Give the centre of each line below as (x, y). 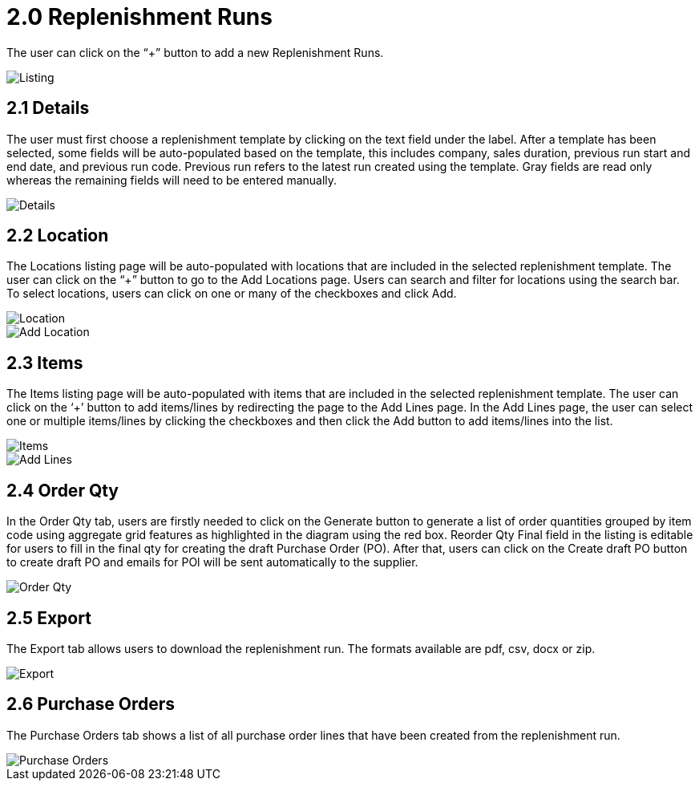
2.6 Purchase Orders (91, 704)
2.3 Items (45, 363)
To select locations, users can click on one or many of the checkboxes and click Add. (232, 294)
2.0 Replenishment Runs (139, 17)
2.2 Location (58, 236)
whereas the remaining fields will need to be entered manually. (172, 180)
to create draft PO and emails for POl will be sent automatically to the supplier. (212, 562)
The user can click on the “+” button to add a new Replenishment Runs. (195, 52)
